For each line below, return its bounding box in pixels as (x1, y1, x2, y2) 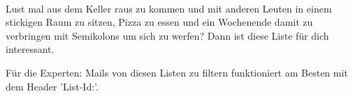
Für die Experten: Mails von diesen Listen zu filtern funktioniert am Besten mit (6, 65, 348, 79)
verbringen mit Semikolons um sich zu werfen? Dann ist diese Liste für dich (6, 28, 329, 42)
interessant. (6, 42, 55, 56)
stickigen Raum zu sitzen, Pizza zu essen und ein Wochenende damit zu (6, 15, 313, 29)
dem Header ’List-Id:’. (6, 79, 99, 93)
